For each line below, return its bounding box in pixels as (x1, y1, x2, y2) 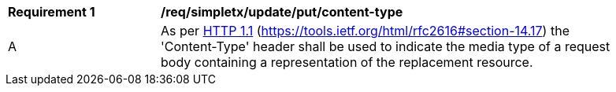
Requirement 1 (8, 4, 95, 20)
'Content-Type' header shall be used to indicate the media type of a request (161, 39, 610, 54)
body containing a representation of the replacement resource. (161, 54, 533, 70)
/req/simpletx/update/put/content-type (161, 4, 403, 20)
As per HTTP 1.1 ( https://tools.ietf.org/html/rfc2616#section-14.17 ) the (161, 23, 570, 39)
